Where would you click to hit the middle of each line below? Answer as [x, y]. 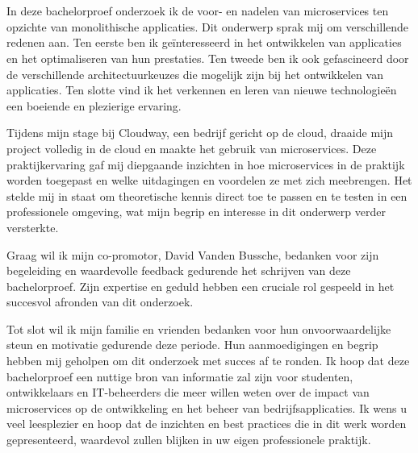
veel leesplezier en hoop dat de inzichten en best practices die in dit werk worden [207, 424]
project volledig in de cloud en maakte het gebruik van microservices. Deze [192, 148]
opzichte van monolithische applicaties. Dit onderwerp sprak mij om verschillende [208, 26]
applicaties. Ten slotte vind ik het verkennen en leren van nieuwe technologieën [202, 90]
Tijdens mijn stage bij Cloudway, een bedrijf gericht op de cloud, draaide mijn [200, 133]
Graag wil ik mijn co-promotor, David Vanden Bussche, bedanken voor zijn [193, 254]
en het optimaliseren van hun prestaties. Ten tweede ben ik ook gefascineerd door [208, 58]
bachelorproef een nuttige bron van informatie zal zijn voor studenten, [180, 376]
